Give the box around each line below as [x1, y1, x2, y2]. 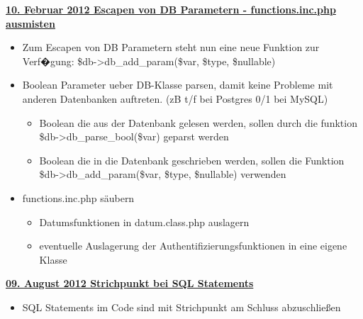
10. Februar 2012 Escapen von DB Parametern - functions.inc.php [6, 2, 336, 16]
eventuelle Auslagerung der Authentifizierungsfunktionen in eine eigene [39, 238, 347, 253]
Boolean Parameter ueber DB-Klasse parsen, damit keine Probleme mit [22, 77, 333, 92]
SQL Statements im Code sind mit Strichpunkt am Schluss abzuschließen [22, 299, 341, 314]
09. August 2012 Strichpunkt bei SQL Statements [6, 276, 254, 291]
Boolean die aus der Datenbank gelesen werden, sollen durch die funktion [39, 115, 357, 130]
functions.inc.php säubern [22, 190, 135, 205]
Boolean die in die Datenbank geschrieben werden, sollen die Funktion [39, 152, 345, 167]
